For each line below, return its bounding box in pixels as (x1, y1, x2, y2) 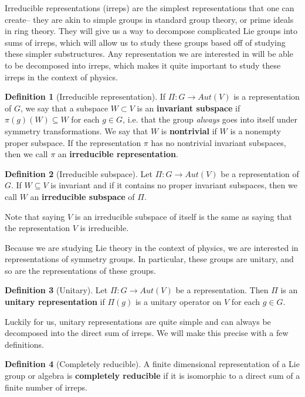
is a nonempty (230, 124, 281, 137)
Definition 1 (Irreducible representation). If (5, 90, 166, 103)
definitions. (5, 338, 44, 350)
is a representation (233, 90, 300, 103)
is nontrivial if (161, 124, 217, 137)
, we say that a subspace (20, 101, 109, 114)
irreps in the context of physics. (5, 70, 118, 83)
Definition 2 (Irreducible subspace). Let (5, 167, 153, 179)
